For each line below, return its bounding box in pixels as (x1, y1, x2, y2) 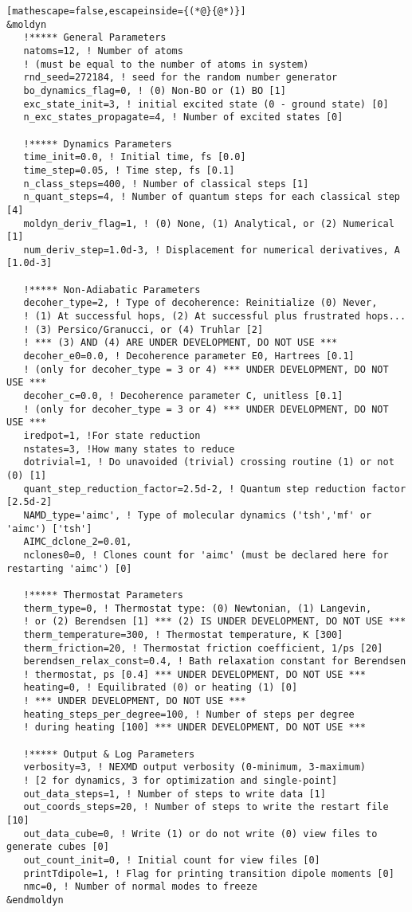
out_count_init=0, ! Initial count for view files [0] (23, 855, 320, 866)
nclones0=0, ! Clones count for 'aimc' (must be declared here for (23, 549, 389, 561)
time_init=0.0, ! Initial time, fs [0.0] (23, 151, 246, 163)
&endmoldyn (6, 894, 64, 906)
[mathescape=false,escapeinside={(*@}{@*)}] (6, 6, 246, 17)
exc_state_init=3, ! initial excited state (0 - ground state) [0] (23, 98, 389, 110)
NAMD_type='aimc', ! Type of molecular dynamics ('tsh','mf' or (23, 509, 372, 521)
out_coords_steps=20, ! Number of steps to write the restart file (23, 801, 389, 813)
